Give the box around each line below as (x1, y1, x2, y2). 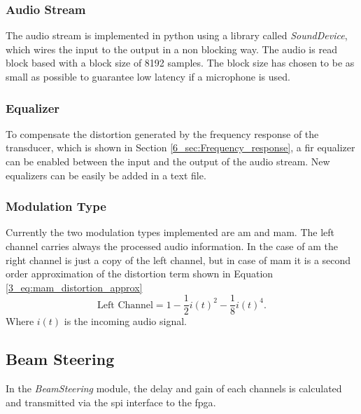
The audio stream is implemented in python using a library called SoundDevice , (6, 28, 348, 43)
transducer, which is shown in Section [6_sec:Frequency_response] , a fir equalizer (6, 140, 355, 155)
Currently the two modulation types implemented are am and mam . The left (6, 225, 334, 240)
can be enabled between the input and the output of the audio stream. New (6, 154, 330, 168)
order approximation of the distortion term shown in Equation (6, 266, 274, 281)
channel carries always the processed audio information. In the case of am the (6, 239, 338, 253)
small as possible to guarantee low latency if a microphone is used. (6, 69, 290, 83)
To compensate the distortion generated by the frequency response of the (6, 126, 319, 141)
